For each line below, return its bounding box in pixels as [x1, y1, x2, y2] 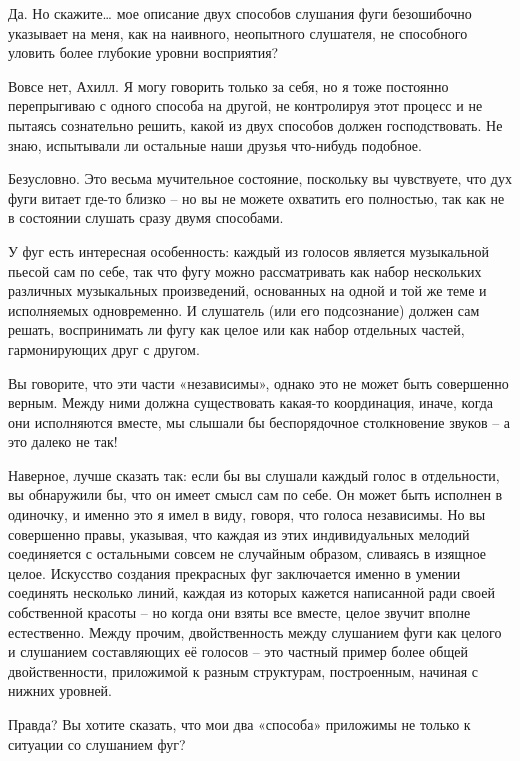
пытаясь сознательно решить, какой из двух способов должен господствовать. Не [8, 114, 503, 135]
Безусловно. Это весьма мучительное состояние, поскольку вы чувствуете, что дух [8, 168, 512, 189]
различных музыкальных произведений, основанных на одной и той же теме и [8, 280, 487, 301]
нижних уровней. [8, 680, 113, 701]
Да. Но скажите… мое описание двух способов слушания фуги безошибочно [8, 3, 472, 23]
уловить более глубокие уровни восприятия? [8, 42, 279, 63]
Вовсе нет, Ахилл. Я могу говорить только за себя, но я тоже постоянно [8, 75, 449, 96]
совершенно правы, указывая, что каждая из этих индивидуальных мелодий [8, 523, 470, 544]
